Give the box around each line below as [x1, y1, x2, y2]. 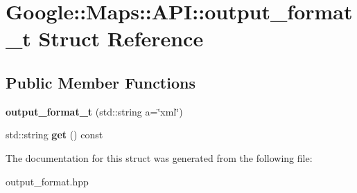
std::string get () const [6, 127, 103, 142]
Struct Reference [38, 24, 204, 53]
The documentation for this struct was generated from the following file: [6, 150, 313, 165]
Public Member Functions [6, 71, 195, 93]
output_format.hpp [6, 174, 89, 188]
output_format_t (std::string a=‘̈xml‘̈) [6, 104, 183, 118]
